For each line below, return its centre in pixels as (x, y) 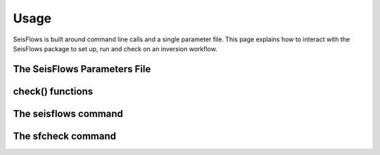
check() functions (53, 91)
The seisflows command (68, 113)
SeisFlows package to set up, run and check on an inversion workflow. (115, 48)
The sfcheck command (64, 136)
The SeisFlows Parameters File (82, 69)
